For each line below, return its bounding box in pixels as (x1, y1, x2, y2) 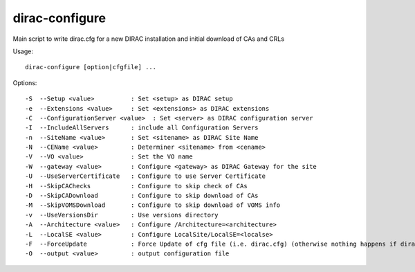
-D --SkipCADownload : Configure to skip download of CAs (25, 192, 259, 200)
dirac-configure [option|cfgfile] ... (25, 63, 157, 71)
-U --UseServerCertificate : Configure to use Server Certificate (25, 172, 266, 180)
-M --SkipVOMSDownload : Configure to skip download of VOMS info (25, 201, 281, 209)
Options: (12, 78, 37, 87)
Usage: (12, 47, 34, 55)
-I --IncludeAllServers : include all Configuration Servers (25, 124, 259, 132)
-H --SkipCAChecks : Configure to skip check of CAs (25, 182, 248, 190)
